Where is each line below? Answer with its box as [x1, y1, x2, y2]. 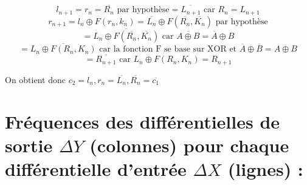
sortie [5, 132, 53, 157]
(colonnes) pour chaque [89, 132, 289, 157]
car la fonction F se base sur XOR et [99, 45, 237, 54]
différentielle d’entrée [5, 156, 187, 181]
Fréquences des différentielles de [5, 109, 280, 133]
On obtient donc [5, 73, 66, 86]
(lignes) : [227, 156, 303, 181]
